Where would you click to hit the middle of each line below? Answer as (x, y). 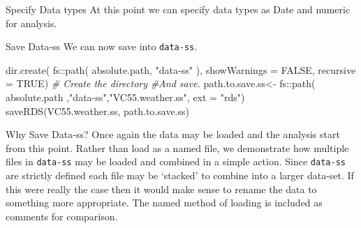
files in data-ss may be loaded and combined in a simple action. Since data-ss (176, 161)
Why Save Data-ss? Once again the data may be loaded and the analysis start (173, 134)
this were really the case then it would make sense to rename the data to (161, 189)
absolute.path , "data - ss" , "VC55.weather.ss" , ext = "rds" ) (125, 97)
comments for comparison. (62, 216)
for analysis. (31, 23)
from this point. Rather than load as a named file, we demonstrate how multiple (177, 147)
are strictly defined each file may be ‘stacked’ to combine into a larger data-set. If (180, 175)
